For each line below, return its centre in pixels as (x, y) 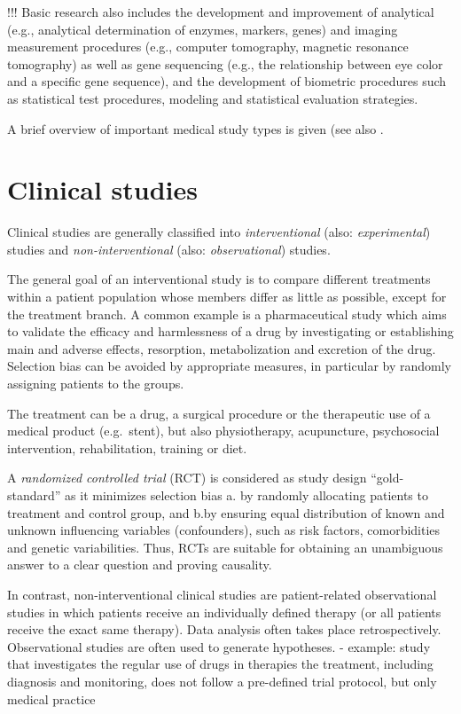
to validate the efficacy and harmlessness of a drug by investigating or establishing (230, 331)
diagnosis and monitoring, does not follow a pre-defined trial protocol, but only (222, 681)
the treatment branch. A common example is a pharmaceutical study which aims (227, 314)
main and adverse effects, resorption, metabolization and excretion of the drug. (222, 348)
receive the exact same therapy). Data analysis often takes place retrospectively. (224, 629)
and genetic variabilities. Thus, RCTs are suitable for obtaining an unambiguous (225, 547)
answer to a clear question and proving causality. (140, 565)
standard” (34, 495)
